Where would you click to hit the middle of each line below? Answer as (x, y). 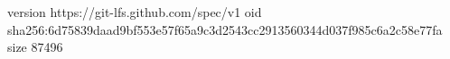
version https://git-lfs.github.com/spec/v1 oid (135, 12)
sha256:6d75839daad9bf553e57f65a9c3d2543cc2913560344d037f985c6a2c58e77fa (225, 29)
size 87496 (35, 47)
